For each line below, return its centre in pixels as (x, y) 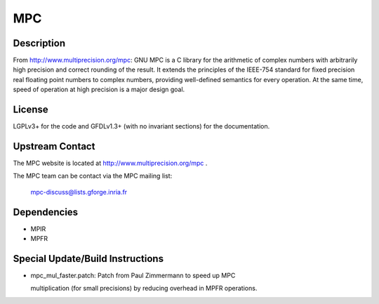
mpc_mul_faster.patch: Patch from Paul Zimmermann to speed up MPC (133, 276)
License (31, 110)
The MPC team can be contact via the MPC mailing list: (93, 176)
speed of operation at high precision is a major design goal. (99, 90)
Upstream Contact (54, 146)
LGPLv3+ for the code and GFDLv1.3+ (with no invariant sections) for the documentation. (141, 126)
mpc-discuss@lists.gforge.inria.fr (79, 192)
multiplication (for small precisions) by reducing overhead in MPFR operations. (144, 289)
